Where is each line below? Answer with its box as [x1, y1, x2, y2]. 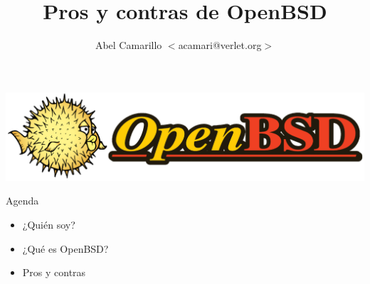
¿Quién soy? [22, 217, 75, 231]
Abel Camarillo [95, 38, 162, 53]
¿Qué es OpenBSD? [22, 241, 109, 256]
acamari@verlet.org [178, 38, 262, 53]
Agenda [6, 193, 39, 208]
